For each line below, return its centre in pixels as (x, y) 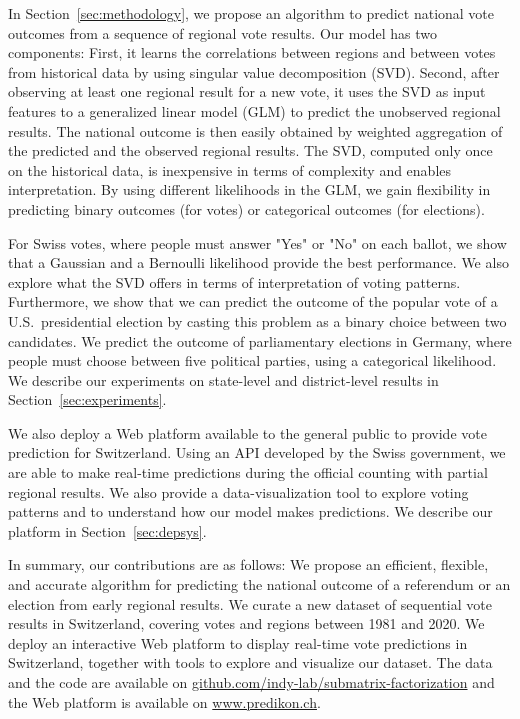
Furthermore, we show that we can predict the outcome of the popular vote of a (253, 301)
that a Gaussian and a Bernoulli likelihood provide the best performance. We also (258, 262)
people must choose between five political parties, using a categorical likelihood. (252, 360)
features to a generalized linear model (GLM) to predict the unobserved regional (254, 110)
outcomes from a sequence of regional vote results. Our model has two (223, 32)
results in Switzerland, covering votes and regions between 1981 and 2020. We (246, 623)
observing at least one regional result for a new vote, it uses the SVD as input (247, 91)
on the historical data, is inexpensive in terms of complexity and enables (230, 169)
